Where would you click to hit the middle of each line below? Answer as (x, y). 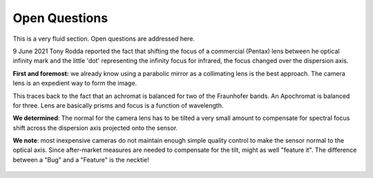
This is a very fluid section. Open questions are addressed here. (104, 39)
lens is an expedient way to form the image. (75, 83)
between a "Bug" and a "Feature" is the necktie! (81, 159)
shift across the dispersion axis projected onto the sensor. (95, 128)
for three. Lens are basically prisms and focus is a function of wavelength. (118, 105)
